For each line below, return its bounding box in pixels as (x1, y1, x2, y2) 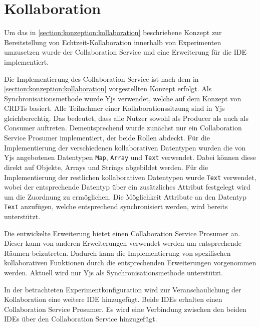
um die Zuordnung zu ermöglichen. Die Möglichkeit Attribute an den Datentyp (4, 191, 246, 202)
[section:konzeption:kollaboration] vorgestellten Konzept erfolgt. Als (4, 83, 212, 94)
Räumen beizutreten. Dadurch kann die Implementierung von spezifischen (4, 247, 231, 258)
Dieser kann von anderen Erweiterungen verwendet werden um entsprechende (4, 238, 242, 248)
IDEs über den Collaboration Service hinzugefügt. (4, 313, 157, 324)
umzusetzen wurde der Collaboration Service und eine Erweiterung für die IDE (4, 47, 246, 57)
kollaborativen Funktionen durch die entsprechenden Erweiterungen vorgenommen (4, 257, 256, 268)
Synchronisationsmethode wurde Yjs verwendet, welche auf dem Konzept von (4, 93, 241, 103)
